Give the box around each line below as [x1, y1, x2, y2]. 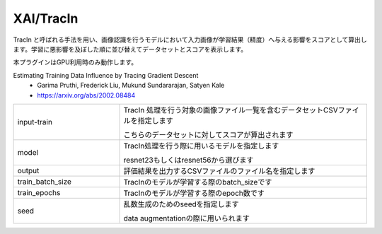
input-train [17, 117, 53, 127]
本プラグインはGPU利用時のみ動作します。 [13, 58, 138, 66]
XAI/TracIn [13, 11, 79, 26]
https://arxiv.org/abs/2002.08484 [37, 90, 136, 99]
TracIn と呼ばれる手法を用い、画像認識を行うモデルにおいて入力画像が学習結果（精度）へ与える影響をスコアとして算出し [13, 35, 367, 44]
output [17, 165, 40, 175]
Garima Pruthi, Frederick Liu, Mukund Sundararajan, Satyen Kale [37, 81, 225, 90]
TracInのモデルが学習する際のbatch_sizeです [123, 177, 272, 187]
